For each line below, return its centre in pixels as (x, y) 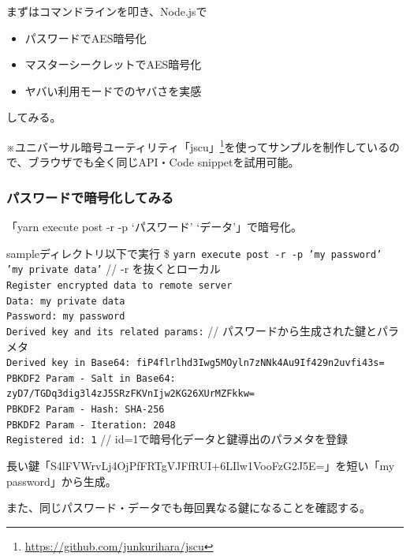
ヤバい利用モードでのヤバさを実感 (113, 90)
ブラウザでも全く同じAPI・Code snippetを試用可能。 (164, 162)
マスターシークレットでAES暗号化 (113, 64)
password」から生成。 (61, 481)
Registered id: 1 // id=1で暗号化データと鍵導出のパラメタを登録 (177, 439)
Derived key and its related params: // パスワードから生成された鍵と (192, 330)
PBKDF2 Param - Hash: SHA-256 (86, 410)
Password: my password (66, 317)
